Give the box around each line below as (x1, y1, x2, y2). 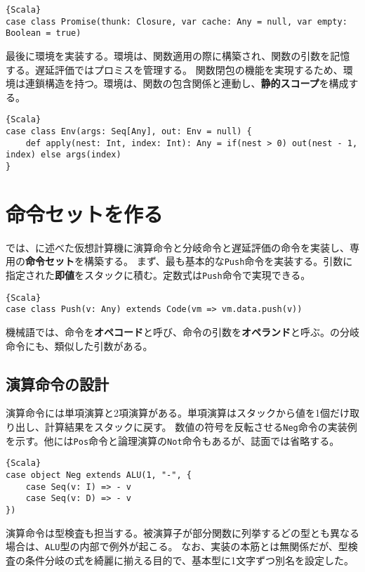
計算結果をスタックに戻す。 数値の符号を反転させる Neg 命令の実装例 (44, 419, 357, 434)
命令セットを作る (6, 199, 164, 228)
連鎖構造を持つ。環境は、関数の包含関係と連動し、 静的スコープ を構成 (25, 76, 349, 91)
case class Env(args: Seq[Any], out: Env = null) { (6, 126, 252, 136)
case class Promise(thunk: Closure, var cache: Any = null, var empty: (6, 16, 347, 27)
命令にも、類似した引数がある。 (6, 338, 153, 353)
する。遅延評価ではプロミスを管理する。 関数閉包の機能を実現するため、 (6, 62, 343, 77)
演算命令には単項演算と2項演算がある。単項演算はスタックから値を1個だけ (6, 405, 350, 420)
